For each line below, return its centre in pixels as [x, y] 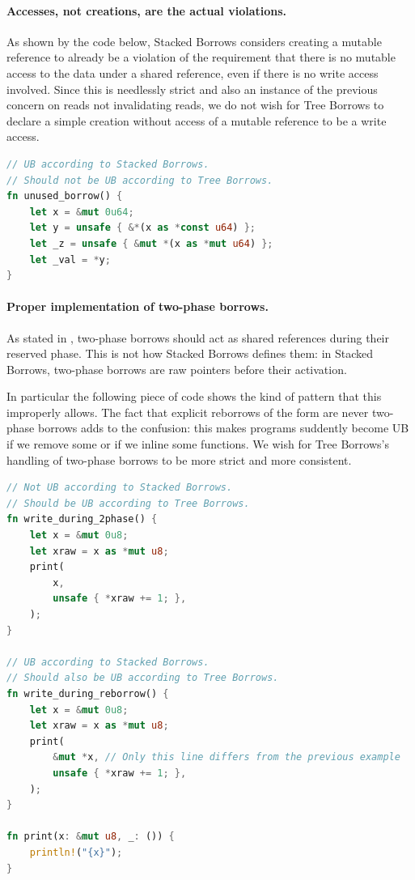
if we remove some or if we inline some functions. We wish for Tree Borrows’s [198, 444]
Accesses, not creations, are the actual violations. [147, 10]
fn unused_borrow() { [65, 196]
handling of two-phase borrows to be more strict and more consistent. [179, 459]
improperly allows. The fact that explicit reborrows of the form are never [188, 412]
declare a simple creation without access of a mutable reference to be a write [197, 120]
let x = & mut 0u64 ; [82, 212]
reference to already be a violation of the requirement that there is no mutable [201, 57]
